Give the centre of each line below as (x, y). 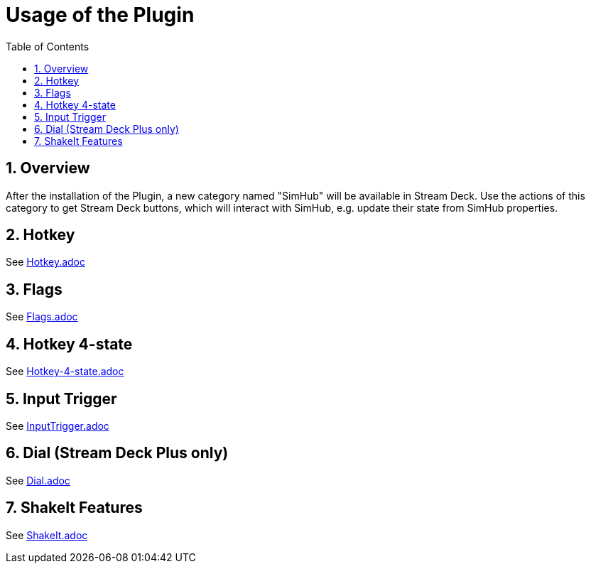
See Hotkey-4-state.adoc (65, 372)
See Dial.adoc (38, 480)
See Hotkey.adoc (45, 262)
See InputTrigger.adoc (58, 426)
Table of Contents (48, 46)
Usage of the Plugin (100, 15)
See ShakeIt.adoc (47, 535)
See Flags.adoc (42, 317)
